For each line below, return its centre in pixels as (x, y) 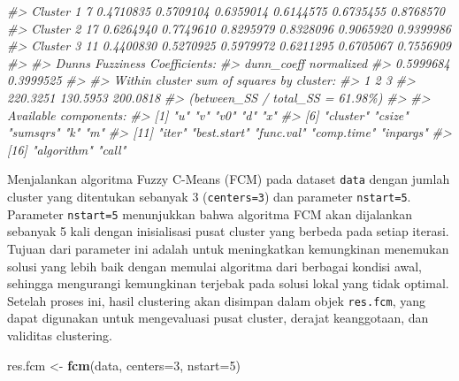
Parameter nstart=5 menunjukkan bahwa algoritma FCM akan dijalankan (210, 213)
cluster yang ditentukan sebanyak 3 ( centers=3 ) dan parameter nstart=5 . (209, 196)
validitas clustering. (60, 335)
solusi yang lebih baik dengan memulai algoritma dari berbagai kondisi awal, (214, 266)
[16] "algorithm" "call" (67, 149)
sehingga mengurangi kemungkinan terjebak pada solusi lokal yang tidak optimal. (228, 283)
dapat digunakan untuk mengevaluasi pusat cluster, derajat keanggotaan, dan (218, 318)
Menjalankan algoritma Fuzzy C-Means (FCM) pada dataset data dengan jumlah (229, 179)
